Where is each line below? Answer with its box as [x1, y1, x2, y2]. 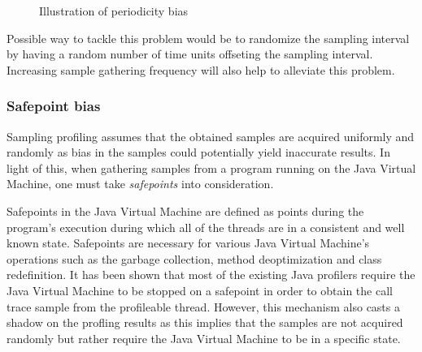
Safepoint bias [7, 96, 101, 116]
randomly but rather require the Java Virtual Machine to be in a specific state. [7, 329, 401, 346]
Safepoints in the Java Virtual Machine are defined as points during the [7, 202, 364, 219]
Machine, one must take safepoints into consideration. [7, 175, 274, 192]
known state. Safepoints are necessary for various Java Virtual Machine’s [7, 234, 370, 251]
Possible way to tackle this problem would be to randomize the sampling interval [7, 29, 410, 46]
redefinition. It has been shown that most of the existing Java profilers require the [7, 266, 415, 283]
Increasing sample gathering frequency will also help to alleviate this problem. [7, 61, 395, 78]
